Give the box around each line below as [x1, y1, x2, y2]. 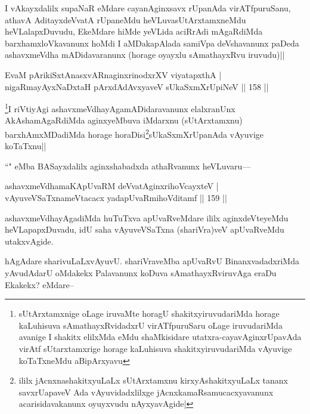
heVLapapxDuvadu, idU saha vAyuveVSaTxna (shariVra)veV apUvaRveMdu [5, 223, 284, 236]
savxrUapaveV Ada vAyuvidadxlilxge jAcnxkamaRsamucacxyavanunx [18, 385, 274, 398]
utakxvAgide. [5, 234, 54, 247]
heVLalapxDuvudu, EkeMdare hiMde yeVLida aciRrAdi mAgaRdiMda [5, 25, 263, 38]
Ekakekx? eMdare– [5, 278, 74, 291]
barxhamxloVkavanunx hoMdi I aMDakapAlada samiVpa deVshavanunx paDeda [5, 36, 299, 49]
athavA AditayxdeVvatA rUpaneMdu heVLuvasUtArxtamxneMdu [5, 13, 246, 26]
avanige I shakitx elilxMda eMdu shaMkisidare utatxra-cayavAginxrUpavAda [18, 330, 302, 343]
